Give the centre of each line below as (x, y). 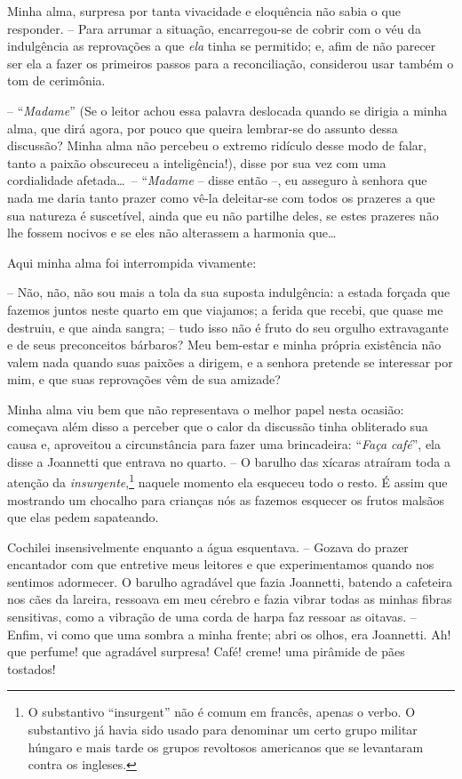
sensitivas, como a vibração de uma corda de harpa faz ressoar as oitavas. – (212, 617)
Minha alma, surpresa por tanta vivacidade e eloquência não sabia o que (204, 11)
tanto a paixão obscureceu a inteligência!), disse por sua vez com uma (197, 162)
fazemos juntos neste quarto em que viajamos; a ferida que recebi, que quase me (225, 309)
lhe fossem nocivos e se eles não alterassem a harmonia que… (172, 233)
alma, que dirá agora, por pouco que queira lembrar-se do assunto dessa (203, 128)
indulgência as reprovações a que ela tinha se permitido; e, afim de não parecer (222, 46)
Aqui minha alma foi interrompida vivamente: (132, 262)
